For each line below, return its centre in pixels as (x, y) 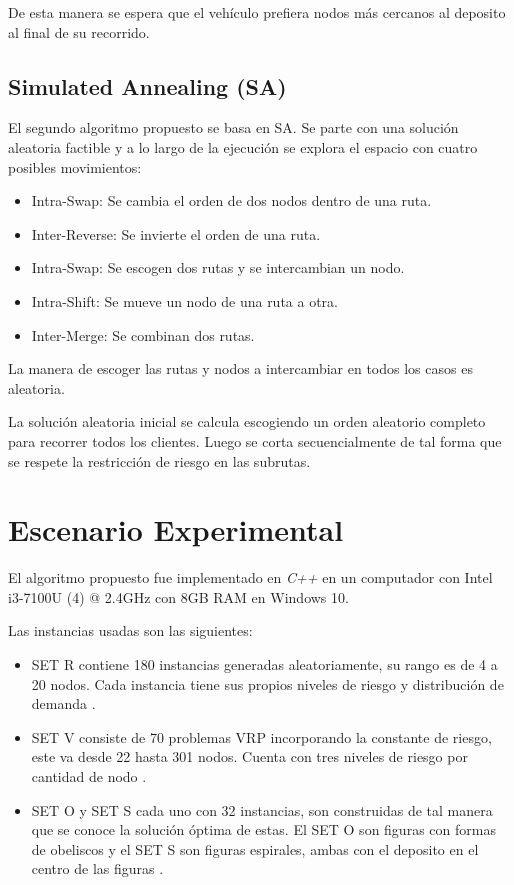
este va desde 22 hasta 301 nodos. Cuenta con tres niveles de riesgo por (249, 756)
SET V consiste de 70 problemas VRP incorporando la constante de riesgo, (261, 736)
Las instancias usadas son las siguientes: (130, 630)
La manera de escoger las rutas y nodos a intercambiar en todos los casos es (240, 368)
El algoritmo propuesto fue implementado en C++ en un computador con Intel (250, 577)
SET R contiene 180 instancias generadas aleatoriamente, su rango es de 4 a (264, 664)
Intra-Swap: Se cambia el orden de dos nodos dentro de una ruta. (231, 200)
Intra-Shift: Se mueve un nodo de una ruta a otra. (185, 300)
